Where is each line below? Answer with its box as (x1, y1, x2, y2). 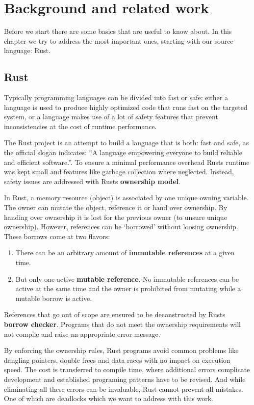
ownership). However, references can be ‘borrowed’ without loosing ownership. (4, 221, 238, 232)
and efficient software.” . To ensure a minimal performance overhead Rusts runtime (4, 157, 250, 167)
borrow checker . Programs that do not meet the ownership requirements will (4, 319, 241, 329)
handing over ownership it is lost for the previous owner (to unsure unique (4, 212, 227, 222)
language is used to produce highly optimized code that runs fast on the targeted (4, 102, 248, 112)
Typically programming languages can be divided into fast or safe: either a (4, 92, 228, 103)
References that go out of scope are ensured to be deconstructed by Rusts (4, 309, 225, 320)
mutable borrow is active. (15, 293, 92, 303)
